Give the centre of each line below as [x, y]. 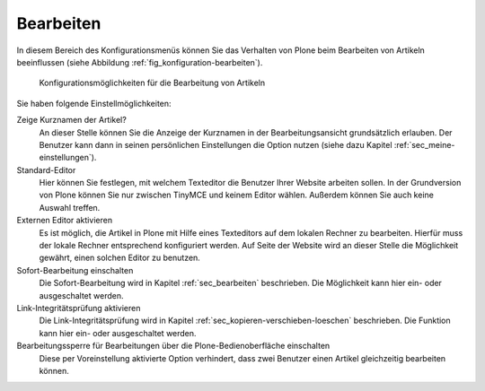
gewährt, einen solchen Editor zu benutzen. [120, 258]
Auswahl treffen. [70, 207]
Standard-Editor [46, 169]
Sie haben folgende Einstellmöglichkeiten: [94, 103]
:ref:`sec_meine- [424, 144]
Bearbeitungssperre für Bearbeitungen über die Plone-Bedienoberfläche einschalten [173, 346]
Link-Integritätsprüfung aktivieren [79, 308]
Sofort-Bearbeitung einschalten [75, 270]
